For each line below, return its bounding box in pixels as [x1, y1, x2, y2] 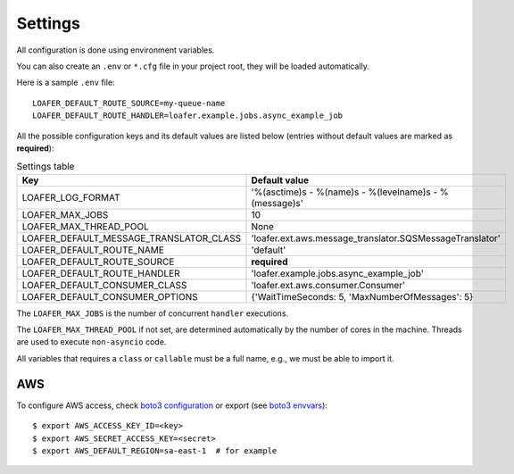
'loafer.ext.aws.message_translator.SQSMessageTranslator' [251, 232, 502, 245]
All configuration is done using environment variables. [16, 45, 215, 55]
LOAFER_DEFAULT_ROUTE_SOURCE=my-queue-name [32, 98, 226, 108]
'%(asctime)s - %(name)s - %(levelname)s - [251, 186, 438, 198]
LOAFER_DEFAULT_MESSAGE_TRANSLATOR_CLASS [21, 232, 241, 245]
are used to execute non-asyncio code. [16, 337, 167, 347]
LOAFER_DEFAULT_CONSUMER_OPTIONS [21, 290, 198, 303]
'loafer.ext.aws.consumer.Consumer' [251, 279, 406, 291]
